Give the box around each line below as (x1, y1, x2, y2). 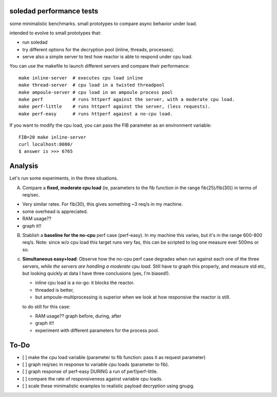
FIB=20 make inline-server (18, 134, 87, 140)
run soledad (22, 39, 48, 46)
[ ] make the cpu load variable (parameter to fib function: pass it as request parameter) (22, 354, 206, 360)
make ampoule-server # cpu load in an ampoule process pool (18, 89, 173, 95)
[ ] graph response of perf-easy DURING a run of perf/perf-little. (22, 368, 159, 374)
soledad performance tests (9, 7, 98, 15)
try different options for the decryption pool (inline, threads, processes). (22, 46, 174, 52)
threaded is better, (35, 287, 74, 293)
